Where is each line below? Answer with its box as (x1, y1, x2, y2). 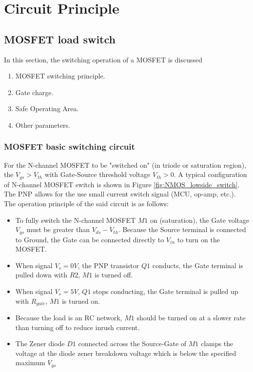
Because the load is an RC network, (15, 313, 122, 323)
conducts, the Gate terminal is (152, 260, 243, 270)
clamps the (200, 338, 234, 349)
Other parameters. (15, 119, 70, 130)
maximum (15, 357, 45, 368)
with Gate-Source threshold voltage (44, 169, 151, 179)
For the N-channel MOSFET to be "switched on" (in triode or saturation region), (4, 159, 247, 170)
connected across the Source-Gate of (78, 338, 187, 349)
